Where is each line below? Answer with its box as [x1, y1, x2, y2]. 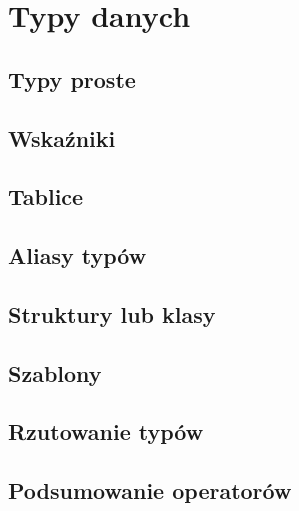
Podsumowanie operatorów [8, 475, 292, 506]
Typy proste [8, 63, 136, 94]
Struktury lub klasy [8, 298, 216, 329]
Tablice [8, 181, 84, 212]
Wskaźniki [8, 122, 116, 153]
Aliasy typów [8, 240, 147, 271]
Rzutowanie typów [8, 416, 204, 447]
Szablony [8, 357, 102, 388]
